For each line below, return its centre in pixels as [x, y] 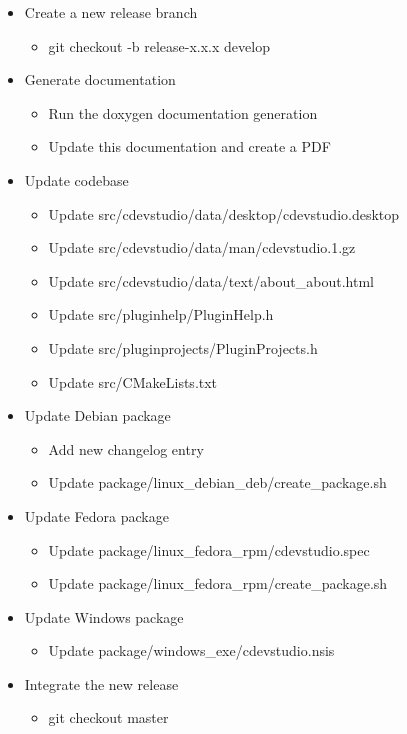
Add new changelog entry [126, 448]
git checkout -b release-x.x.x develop [159, 45]
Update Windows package [104, 616]
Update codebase [76, 179]
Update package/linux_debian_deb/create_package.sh [217, 482]
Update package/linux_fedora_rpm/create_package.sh [218, 583]
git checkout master [108, 717]
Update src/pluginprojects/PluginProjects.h [183, 347]
